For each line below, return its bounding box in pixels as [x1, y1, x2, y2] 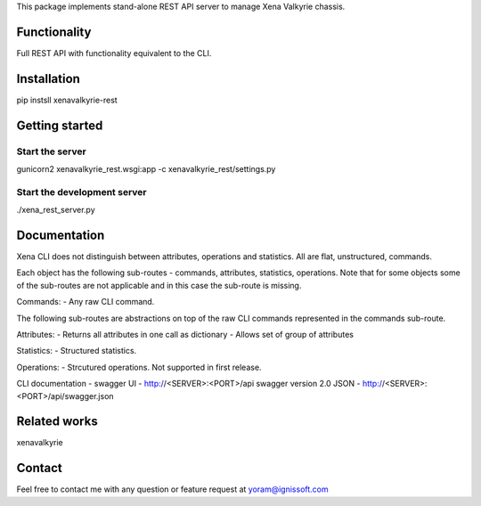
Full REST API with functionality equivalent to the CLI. [16, 47, 212, 58]
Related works [16, 414, 98, 429]
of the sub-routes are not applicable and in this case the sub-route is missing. [16, 280, 302, 290]
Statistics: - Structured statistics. [16, 346, 137, 356]
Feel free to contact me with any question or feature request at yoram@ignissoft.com [16, 484, 329, 494]
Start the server [16, 145, 86, 158]
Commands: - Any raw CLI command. [16, 297, 155, 307]
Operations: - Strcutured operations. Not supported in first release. [16, 362, 262, 372]
